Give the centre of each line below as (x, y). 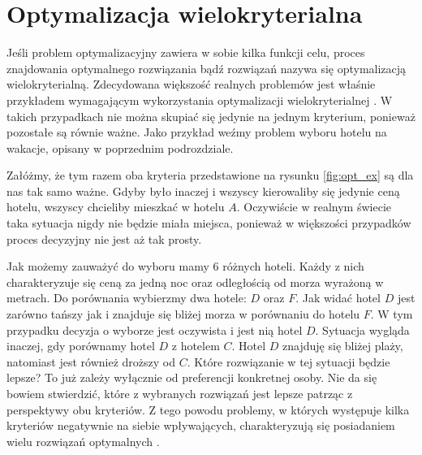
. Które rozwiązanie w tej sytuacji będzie (289, 361)
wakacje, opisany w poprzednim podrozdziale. (120, 147)
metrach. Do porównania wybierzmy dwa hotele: (127, 298)
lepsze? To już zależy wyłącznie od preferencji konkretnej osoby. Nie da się (192, 377)
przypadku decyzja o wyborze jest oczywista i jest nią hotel (155, 329)
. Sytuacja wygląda (362, 329)
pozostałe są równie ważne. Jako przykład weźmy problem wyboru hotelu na (197, 132)
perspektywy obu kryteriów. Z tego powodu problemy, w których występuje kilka (208, 409)
